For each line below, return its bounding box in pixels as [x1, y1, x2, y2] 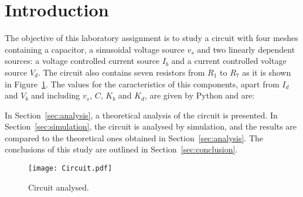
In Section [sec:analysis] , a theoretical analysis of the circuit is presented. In [5, 108, 278, 121]
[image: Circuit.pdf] [28, 164, 113, 173]
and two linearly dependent [197, 43, 295, 55]
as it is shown [242, 66, 291, 78]
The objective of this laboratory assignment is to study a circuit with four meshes [5, 32, 298, 44]
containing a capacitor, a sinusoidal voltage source [5, 43, 185, 55]
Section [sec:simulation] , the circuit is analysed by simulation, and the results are [5, 120, 297, 133]
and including [31, 89, 80, 101]
